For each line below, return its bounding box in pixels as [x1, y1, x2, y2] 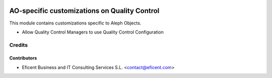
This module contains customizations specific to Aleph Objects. [9, 20, 142, 26]
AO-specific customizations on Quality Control [9, 6, 160, 15]
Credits [9, 41, 28, 48]
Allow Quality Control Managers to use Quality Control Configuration [22, 29, 164, 35]
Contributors [9, 55, 37, 61]
